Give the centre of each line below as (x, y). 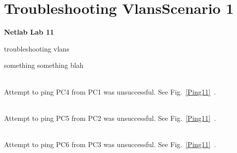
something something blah (44, 65)
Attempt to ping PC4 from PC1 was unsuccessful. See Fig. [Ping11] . (110, 91)
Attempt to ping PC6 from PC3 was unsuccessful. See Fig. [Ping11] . (110, 144)
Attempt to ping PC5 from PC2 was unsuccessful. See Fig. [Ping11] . (110, 118)
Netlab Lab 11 (29, 32)
